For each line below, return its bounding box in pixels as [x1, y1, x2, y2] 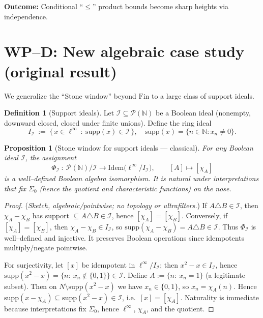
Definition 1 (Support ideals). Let [4, 107, 114, 118]
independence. [4, 11, 48, 21]
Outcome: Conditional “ [4, 1, 83, 11]
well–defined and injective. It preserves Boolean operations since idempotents [4, 232, 245, 243]
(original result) [4, 61, 117, 81]
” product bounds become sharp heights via [92, 1, 229, 11]
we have [118, 280, 142, 291]
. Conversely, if [181, 210, 228, 220]
